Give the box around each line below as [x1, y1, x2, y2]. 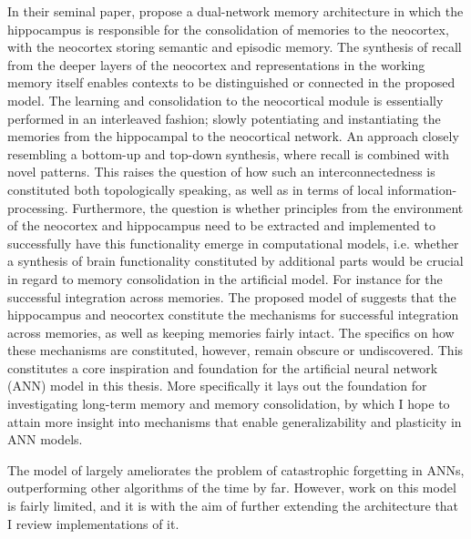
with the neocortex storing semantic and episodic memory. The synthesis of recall [7, 37, 462, 56]
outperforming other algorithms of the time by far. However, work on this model [7, 478, 456, 497]
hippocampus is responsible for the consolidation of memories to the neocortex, [7, 19, 449, 38]
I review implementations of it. [7, 514, 179, 533]
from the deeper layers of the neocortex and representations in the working [7, 55, 425, 74]
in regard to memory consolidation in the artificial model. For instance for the [7, 269, 443, 288]
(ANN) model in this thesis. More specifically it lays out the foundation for [7, 376, 427, 395]
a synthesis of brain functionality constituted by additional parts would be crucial [7, 251, 464, 270]
